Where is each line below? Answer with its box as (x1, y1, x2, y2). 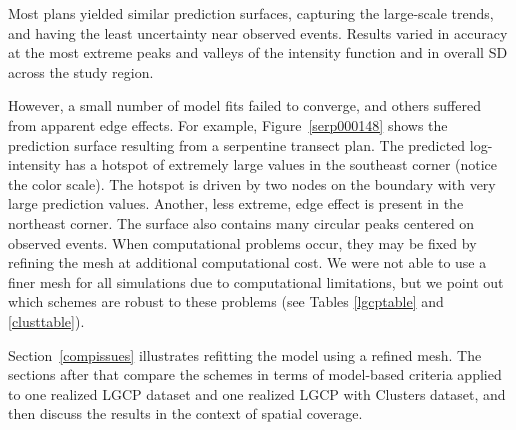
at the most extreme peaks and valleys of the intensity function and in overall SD (8, 42, 508, 63)
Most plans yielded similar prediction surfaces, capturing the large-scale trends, (8, 3, 494, 23)
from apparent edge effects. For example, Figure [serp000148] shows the (8, 114, 448, 135)
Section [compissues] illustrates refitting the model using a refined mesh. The (8, 344, 482, 365)
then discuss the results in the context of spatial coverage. (8, 403, 363, 424)
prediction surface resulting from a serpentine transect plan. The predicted (8, 134, 466, 155)
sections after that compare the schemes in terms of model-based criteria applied (8, 364, 502, 385)
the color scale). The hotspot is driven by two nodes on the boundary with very (8, 173, 496, 194)
